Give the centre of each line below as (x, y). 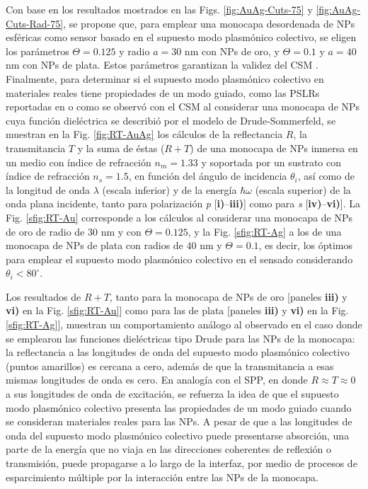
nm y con (121, 231)
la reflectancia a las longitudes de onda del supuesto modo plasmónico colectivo (178, 352)
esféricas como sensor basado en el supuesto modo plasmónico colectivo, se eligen (181, 37)
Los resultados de (44, 296)
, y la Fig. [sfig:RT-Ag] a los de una (265, 231)
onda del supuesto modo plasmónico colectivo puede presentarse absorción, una (178, 435)
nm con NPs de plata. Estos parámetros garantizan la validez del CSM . (162, 65)
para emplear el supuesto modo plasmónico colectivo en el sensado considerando (179, 259)
